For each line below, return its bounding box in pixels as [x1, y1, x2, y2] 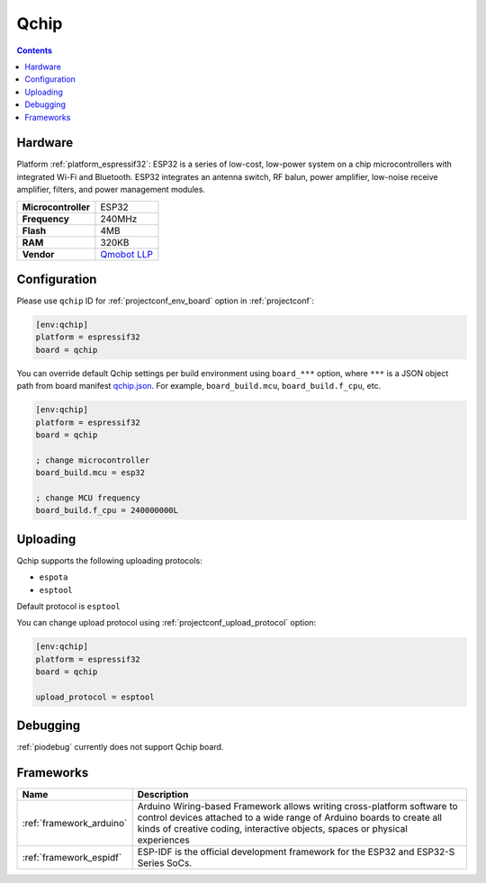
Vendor [22, 248, 55, 260]
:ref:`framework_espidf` [22, 851, 122, 864]
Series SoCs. [137, 857, 193, 869]
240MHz [100, 212, 138, 225]
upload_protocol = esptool [35, 691, 155, 702]
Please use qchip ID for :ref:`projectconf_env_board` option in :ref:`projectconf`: [16, 295, 315, 306]
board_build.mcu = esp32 [35, 468, 146, 478]
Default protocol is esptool [16, 601, 121, 612]
